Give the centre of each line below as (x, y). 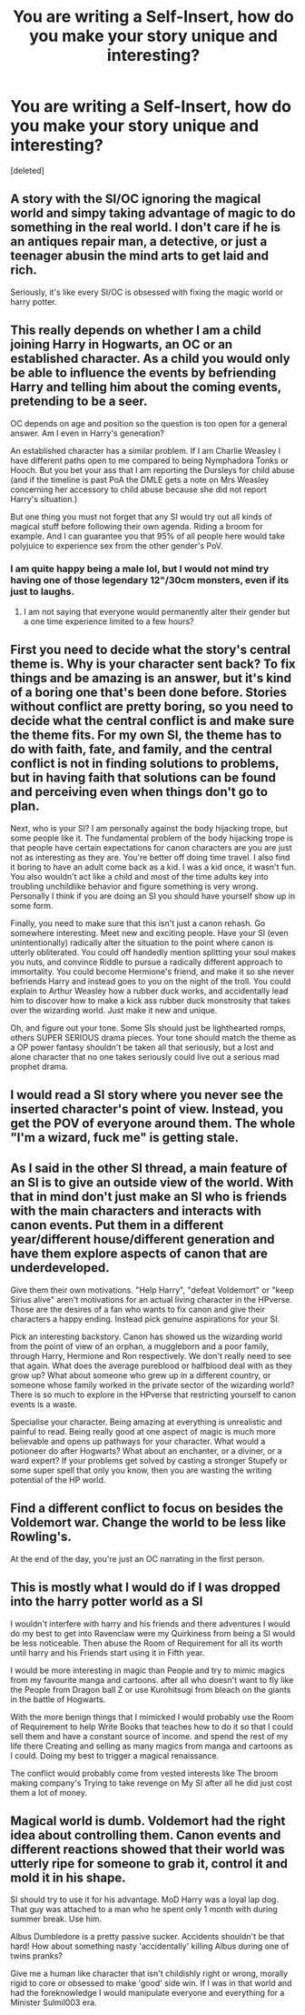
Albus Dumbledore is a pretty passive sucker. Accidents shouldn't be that (148, 1937)
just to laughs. (43, 591)
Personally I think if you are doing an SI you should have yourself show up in (153, 896)
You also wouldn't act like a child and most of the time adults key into (139, 876)
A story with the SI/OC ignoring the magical (136, 199)
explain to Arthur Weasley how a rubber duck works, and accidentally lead (149, 991)
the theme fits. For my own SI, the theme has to (146, 735)
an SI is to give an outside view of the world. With (152, 1183)
